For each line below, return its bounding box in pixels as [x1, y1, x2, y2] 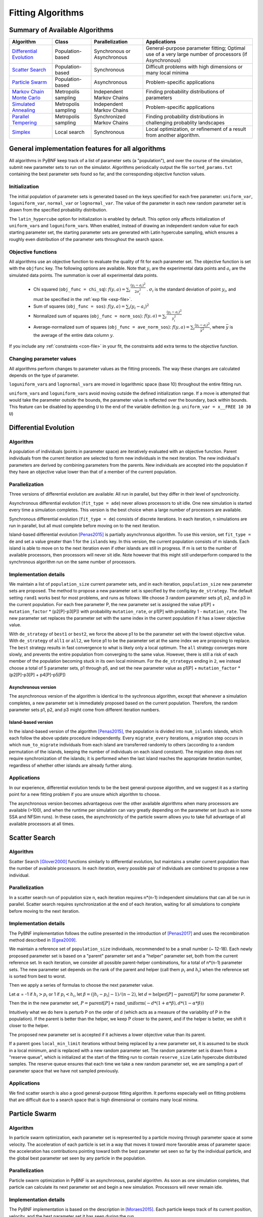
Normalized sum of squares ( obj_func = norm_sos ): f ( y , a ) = [33, 313, 162, 319]
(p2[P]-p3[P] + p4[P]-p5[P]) [9, 672, 66, 678]
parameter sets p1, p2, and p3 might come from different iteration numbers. [9, 707, 160, 713]
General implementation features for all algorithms [9, 145, 166, 153]
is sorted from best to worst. [9, 974, 66, 979]
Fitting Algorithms [9, 7, 84, 18]
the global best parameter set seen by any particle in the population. [9, 1155, 146, 1161]
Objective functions [9, 248, 57, 255]
